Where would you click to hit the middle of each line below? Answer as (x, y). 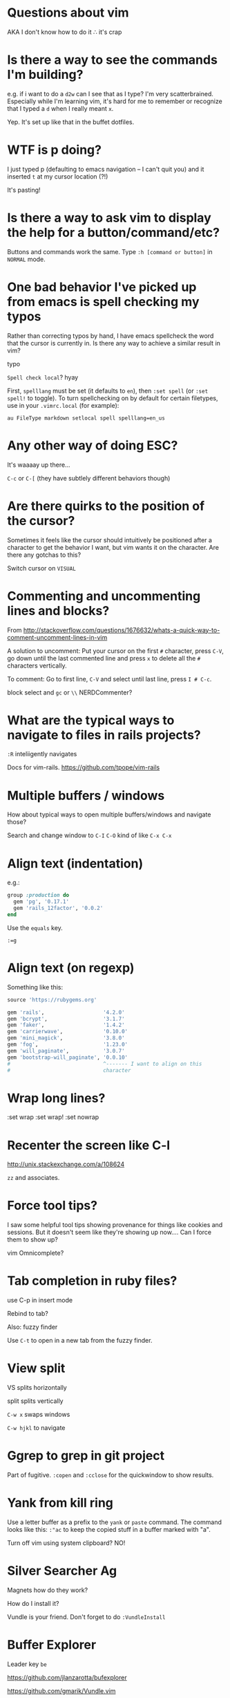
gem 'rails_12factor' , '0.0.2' (58, 909)
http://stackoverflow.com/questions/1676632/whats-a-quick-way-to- (122, 630)
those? (17, 822)
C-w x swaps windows (39, 1415)
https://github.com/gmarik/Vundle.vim (61, 1690)
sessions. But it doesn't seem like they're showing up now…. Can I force (109, 1232)
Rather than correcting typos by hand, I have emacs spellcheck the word (111, 336)
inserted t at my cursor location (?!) (58, 176)
